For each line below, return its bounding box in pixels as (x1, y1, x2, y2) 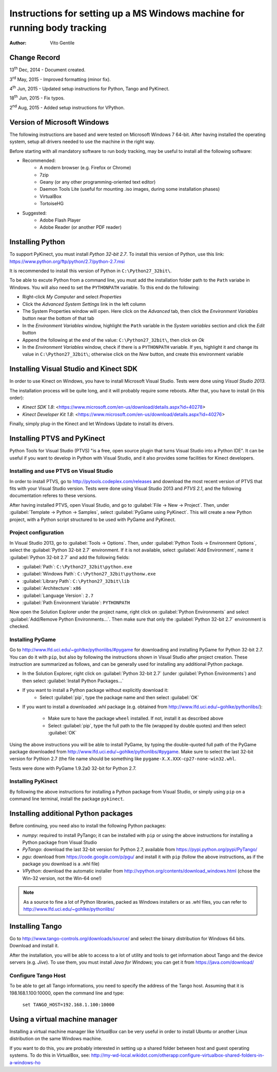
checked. (9, 623, 29, 629)
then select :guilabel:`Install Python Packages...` (22, 678, 124, 684)
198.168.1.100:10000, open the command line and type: (9, 990, 124, 996)
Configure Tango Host (9, 972, 66, 979)
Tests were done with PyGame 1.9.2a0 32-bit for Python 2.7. (9, 765, 136, 771)
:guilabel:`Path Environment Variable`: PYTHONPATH (22, 599, 130, 605)
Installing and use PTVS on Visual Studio (9, 467, 113, 474)
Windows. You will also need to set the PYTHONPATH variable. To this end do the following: (9, 284, 200, 290)
